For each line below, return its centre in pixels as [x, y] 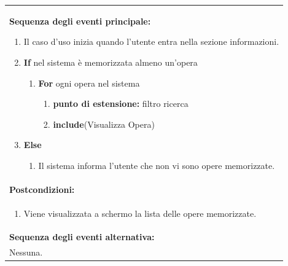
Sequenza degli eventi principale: [80, 21]
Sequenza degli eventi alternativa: [82, 237]
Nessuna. [26, 252]
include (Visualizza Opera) [104, 124]
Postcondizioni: [42, 189]
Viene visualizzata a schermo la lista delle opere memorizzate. [140, 213]
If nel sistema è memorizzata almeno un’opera [111, 62]
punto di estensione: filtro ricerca [121, 104]
